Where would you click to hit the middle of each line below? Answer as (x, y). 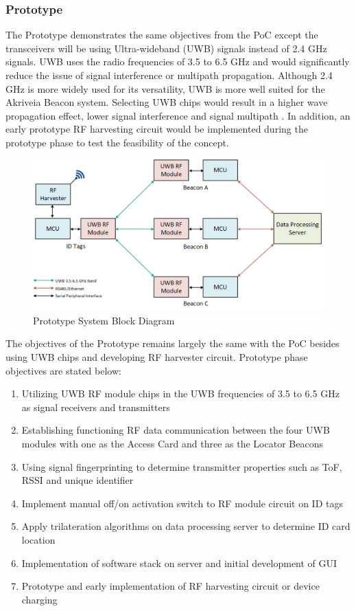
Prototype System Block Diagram (104, 320)
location (38, 539)
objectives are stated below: (63, 370)
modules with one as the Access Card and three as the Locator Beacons (172, 443)
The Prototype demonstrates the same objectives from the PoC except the (162, 35)
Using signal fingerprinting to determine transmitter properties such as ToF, (182, 466)
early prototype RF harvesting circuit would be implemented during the (157, 129)
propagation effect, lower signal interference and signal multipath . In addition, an (178, 115)
